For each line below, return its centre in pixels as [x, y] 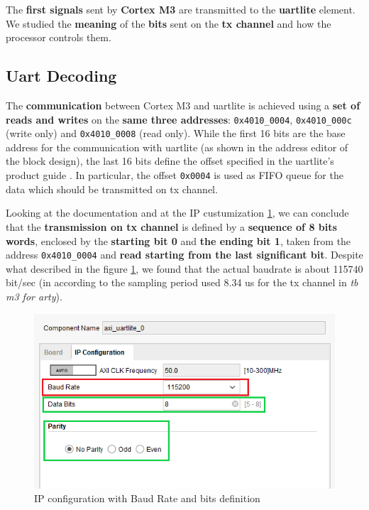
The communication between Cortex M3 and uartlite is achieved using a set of [183, 105]
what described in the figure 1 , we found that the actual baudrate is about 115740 [184, 268]
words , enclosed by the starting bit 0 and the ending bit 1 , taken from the [178, 240]
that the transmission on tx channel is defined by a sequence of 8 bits [171, 226]
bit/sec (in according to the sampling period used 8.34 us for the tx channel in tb [182, 282]
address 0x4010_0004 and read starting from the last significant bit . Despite [184, 255]
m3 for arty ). [34, 296]
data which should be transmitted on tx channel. [112, 189]
